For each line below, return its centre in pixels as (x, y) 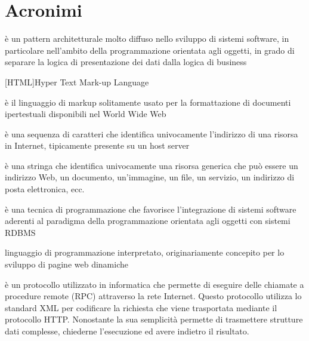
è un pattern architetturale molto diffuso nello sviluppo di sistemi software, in (147, 39)
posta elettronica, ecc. (45, 189)
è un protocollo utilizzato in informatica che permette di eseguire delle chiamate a (154, 284)
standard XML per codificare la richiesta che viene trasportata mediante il (141, 307)
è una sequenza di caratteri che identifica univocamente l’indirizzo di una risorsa (152, 133)
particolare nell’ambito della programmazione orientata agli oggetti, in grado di (150, 50)
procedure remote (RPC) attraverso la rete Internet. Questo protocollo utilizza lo (153, 296)
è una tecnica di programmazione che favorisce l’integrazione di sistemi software (151, 209)
